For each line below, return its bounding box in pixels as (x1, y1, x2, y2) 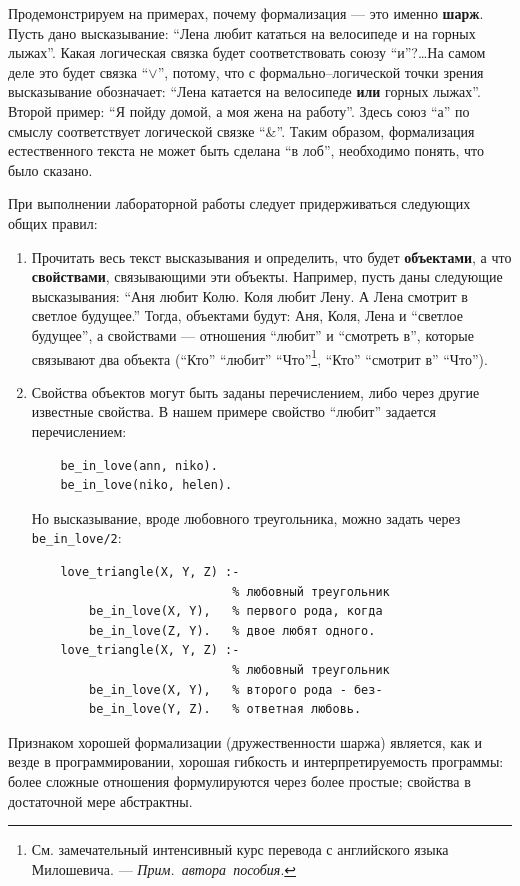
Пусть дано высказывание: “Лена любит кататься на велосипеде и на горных (8, 22, 476, 43)
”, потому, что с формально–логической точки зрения (157, 61, 484, 82)
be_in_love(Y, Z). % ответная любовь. (89, 702, 362, 717)
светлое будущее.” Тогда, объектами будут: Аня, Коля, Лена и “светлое (31, 305, 463, 326)
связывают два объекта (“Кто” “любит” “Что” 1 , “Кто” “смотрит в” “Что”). (31, 345, 488, 369)
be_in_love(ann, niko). (60, 458, 218, 473)
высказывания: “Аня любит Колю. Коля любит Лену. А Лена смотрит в (31, 285, 468, 306)
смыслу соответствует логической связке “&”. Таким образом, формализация (8, 120, 475, 141)
